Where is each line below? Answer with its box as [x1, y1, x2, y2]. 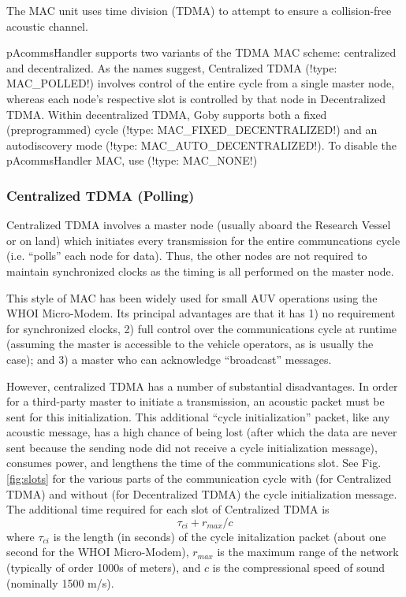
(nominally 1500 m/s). [6, 574, 114, 591]
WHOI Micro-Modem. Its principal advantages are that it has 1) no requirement [6, 305, 396, 321]
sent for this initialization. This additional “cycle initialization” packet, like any [6, 408, 390, 425]
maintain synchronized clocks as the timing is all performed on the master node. [6, 262, 394, 279]
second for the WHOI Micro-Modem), [6, 543, 189, 560]
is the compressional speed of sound [212, 559, 386, 576]
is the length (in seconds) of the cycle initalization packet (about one [53, 528, 386, 544]
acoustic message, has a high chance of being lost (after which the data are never [6, 424, 397, 440]
